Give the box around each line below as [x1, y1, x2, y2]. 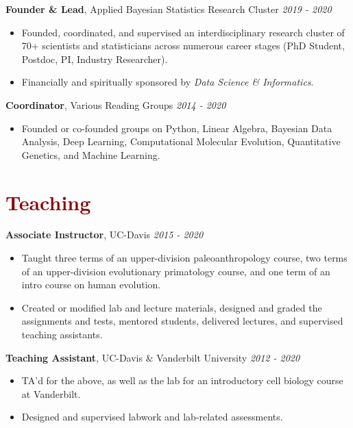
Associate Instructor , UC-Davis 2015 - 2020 [5, 227, 204, 242]
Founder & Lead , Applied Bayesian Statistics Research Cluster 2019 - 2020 [5, 2, 332, 16]
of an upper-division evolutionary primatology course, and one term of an [21, 264, 330, 278]
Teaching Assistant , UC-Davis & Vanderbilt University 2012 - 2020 [5, 350, 300, 364]
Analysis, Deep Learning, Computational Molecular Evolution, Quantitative [21, 134, 341, 149]
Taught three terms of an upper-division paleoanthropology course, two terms [21, 251, 348, 265]
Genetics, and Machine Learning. [21, 147, 160, 162]
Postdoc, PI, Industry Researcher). [21, 51, 168, 66]
